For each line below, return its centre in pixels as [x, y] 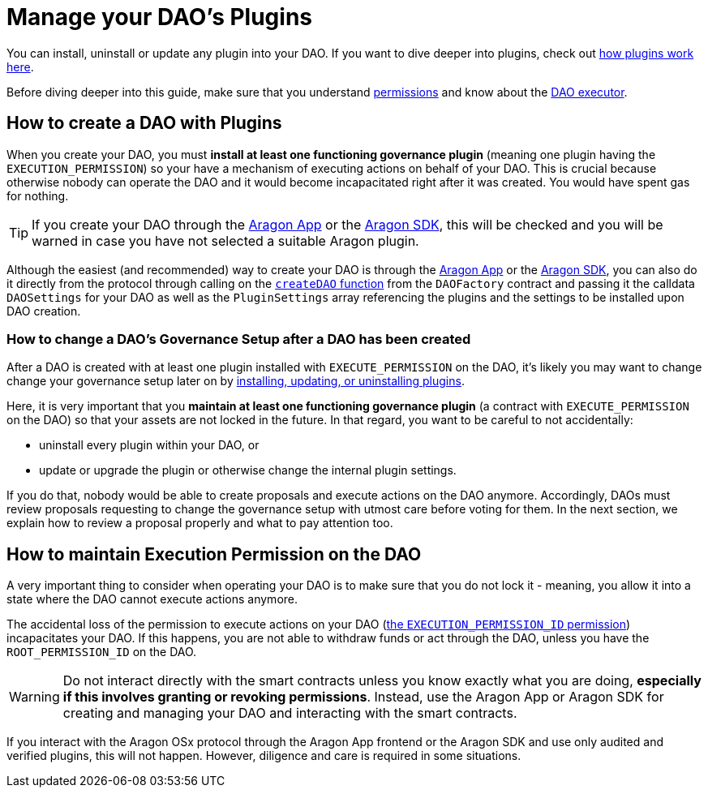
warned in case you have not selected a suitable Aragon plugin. [225, 240]
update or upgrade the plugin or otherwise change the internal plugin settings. [248, 470]
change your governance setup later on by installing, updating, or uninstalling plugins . [236, 381]
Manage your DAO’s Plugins [160, 17]
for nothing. [38, 195]
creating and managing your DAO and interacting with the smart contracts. [290, 713]
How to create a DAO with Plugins [144, 123]
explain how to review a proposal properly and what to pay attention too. [200, 523]
